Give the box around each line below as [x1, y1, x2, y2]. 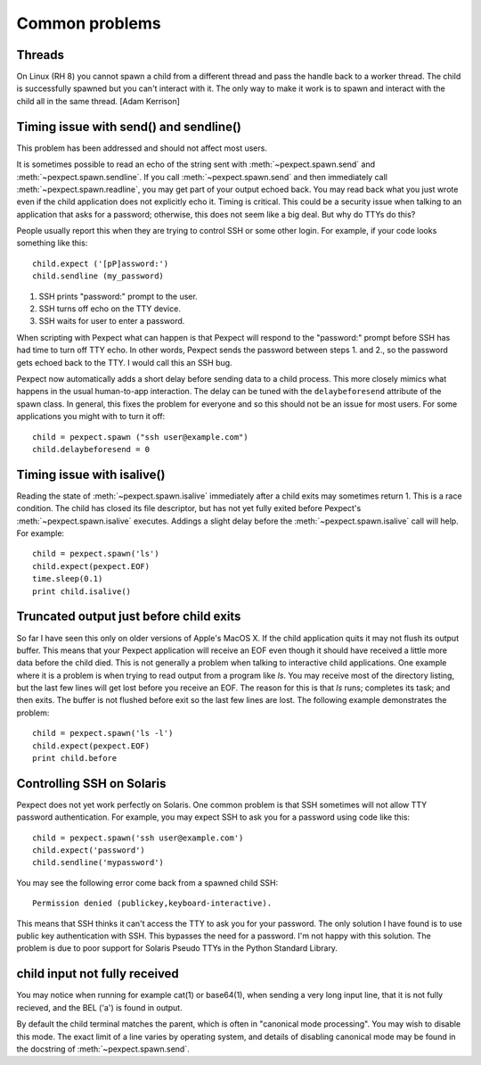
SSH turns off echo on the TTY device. [38, 303, 182, 314]
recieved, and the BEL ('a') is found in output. [16, 1002, 183, 1012]
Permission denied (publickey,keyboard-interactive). [32, 898, 272, 909]
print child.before [32, 754, 118, 764]
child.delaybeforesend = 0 [32, 444, 151, 454]
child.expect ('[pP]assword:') [32, 259, 169, 268]
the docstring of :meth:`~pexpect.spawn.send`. [16, 1044, 191, 1054]
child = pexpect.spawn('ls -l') [32, 728, 174, 739]
